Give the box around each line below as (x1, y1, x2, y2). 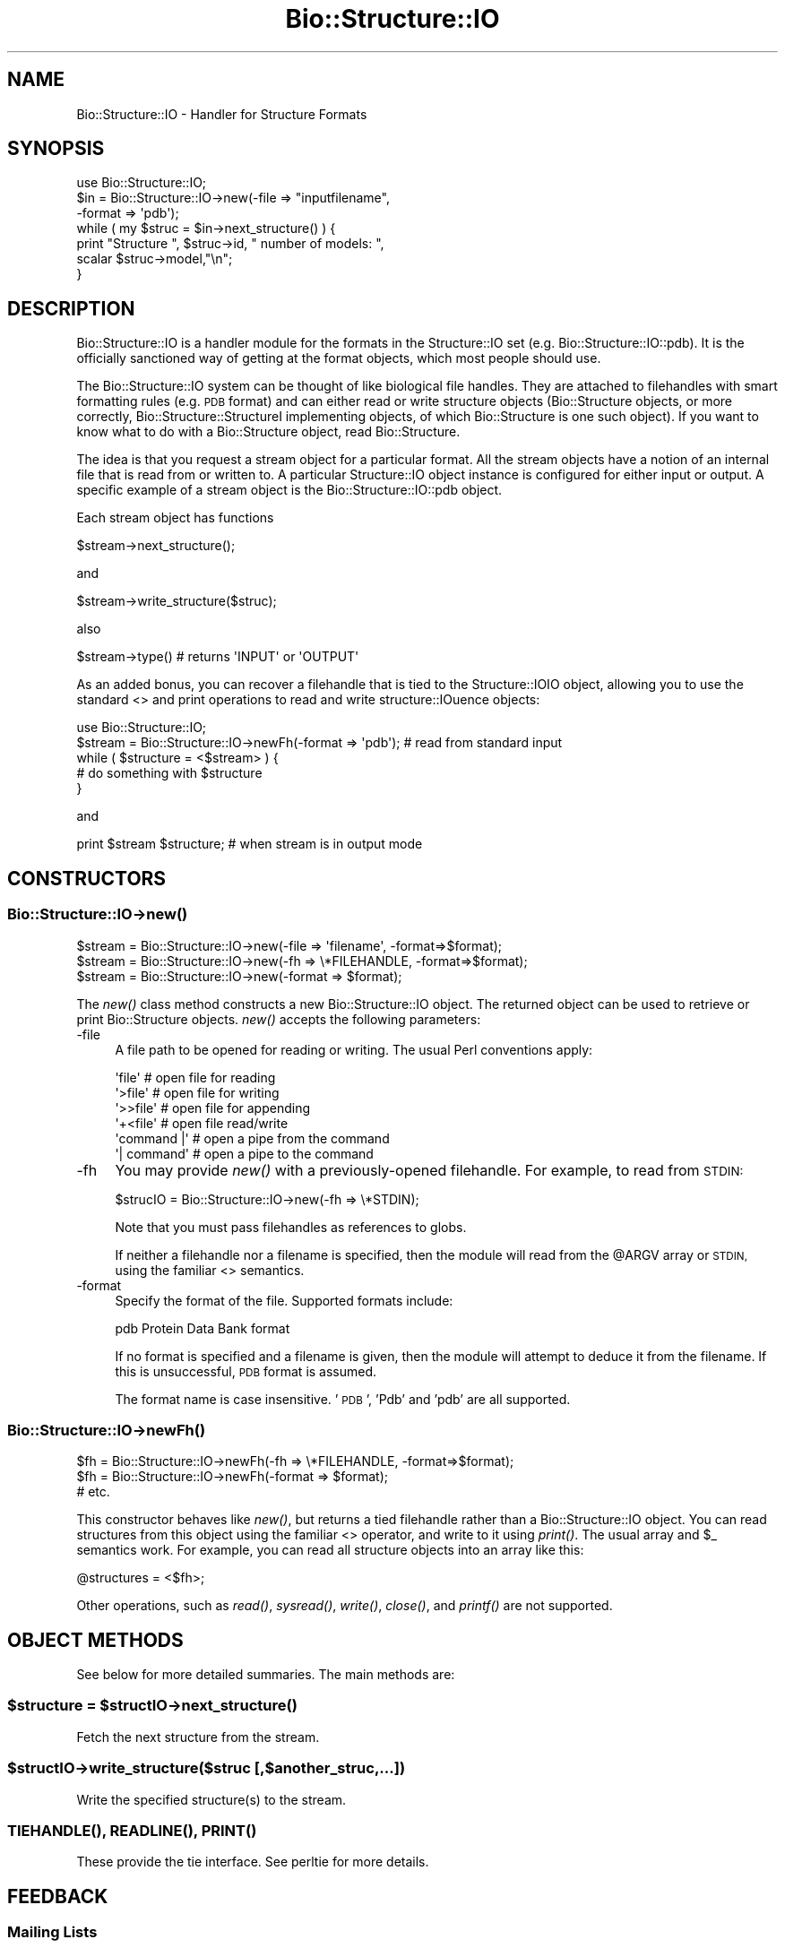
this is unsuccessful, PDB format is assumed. (115, 1363, 377, 1379)
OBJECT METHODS (7, 1628, 184, 1651)
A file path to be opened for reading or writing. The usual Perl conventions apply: (115, 1041, 593, 1057)
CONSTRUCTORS (7, 866, 167, 890)
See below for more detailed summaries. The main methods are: (76, 1667, 455, 1683)
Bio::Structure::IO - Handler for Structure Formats (76, 106, 367, 122)
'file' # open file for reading (115, 1069, 276, 1085)
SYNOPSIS (7, 137, 105, 160)
